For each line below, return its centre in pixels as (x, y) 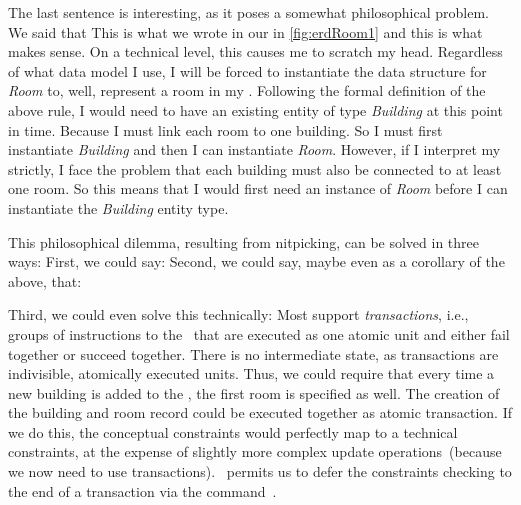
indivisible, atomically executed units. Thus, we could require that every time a (251, 373)
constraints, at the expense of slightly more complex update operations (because (255, 451)
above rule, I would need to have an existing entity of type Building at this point (255, 109)
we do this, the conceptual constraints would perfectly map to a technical (233, 431)
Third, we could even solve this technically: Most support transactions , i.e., (238, 314)
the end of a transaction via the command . (142, 490)
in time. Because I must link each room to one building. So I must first (225, 129)
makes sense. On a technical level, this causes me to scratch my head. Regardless (255, 51)
